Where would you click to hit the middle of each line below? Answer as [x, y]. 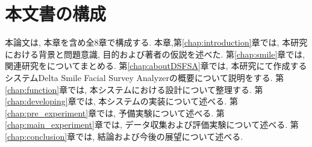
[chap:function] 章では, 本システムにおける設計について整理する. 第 [134, 89]
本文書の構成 [56, 13]
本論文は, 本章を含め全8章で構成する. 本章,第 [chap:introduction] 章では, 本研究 [156, 42]
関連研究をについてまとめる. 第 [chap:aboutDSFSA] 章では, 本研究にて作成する [156, 66]
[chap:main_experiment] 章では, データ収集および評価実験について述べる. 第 [152, 124]
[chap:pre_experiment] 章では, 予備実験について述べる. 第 [115, 112]
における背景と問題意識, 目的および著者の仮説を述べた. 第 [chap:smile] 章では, [155, 54]
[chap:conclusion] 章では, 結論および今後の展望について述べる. [124, 136]
